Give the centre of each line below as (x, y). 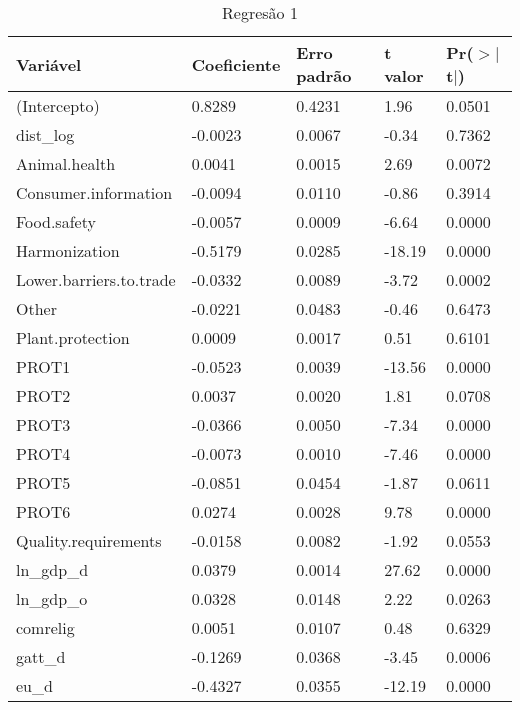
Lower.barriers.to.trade (96, 279)
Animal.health (66, 163)
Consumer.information (94, 192)
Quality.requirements (89, 540)
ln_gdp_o (52, 598)
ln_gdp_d (52, 569)
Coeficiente (236, 64)
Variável (49, 64)
